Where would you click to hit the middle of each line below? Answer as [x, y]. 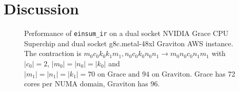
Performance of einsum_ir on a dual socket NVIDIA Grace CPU [126, 33]
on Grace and [119, 74]
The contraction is [53, 53]
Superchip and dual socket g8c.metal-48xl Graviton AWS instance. [129, 43]
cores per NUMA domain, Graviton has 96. [92, 84]
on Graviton [171, 74]
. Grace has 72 [213, 73]
